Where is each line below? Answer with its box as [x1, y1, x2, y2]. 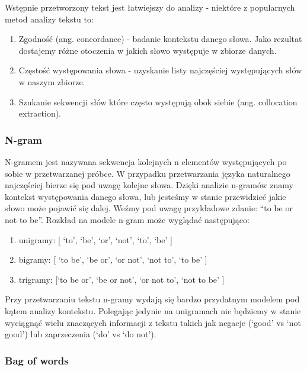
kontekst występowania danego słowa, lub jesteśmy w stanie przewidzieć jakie [5, 190, 286, 202]
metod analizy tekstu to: [5, 12, 94, 25]
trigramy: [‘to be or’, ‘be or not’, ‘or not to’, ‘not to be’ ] [18, 273, 225, 285]
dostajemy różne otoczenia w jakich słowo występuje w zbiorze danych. [18, 44, 277, 56]
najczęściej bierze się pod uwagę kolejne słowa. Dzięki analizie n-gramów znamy [5, 179, 293, 191]
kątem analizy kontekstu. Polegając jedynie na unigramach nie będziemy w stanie [5, 304, 301, 317]
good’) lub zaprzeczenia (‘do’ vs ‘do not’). [5, 328, 156, 340]
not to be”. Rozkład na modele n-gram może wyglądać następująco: [5, 213, 250, 225]
